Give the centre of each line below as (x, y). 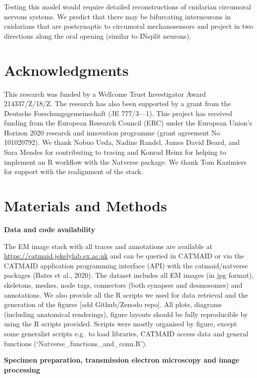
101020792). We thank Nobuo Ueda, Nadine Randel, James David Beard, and (122, 142)
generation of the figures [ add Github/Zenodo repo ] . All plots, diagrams (113, 304)
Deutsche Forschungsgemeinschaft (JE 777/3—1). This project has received (118, 113)
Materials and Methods (86, 206)
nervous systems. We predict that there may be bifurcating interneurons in (117, 16)
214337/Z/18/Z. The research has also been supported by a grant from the (118, 103)
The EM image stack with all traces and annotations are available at (108, 246)
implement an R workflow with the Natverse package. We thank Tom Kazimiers (126, 161)
